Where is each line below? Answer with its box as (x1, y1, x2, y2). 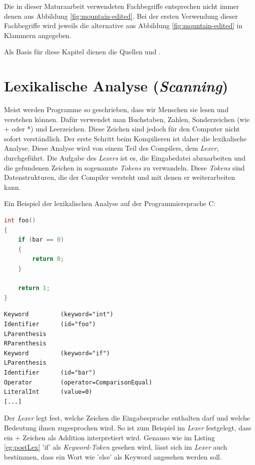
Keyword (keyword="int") (4, 311, 113, 318)
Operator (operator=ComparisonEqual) (4, 379, 152, 386)
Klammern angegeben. (4, 30, 72, 40)
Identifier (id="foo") (4, 320, 96, 328)
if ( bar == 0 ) (18, 236, 64, 244)
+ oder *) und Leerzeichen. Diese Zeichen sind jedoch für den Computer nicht (4, 124, 240, 134)
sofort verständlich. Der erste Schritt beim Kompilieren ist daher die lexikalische (4, 133, 247, 143)
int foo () (4, 217, 36, 224)
